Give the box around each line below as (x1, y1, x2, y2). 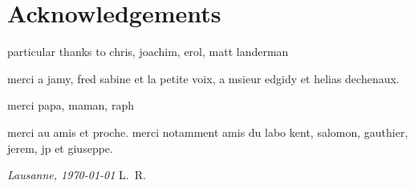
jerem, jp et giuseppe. (7, 139, 113, 156)
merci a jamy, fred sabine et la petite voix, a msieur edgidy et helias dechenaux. (7, 70, 400, 86)
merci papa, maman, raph (7, 97, 134, 114)
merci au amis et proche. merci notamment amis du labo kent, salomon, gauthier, (7, 123, 408, 140)
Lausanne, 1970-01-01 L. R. (7, 166, 146, 183)
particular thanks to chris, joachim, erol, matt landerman (7, 43, 289, 60)
